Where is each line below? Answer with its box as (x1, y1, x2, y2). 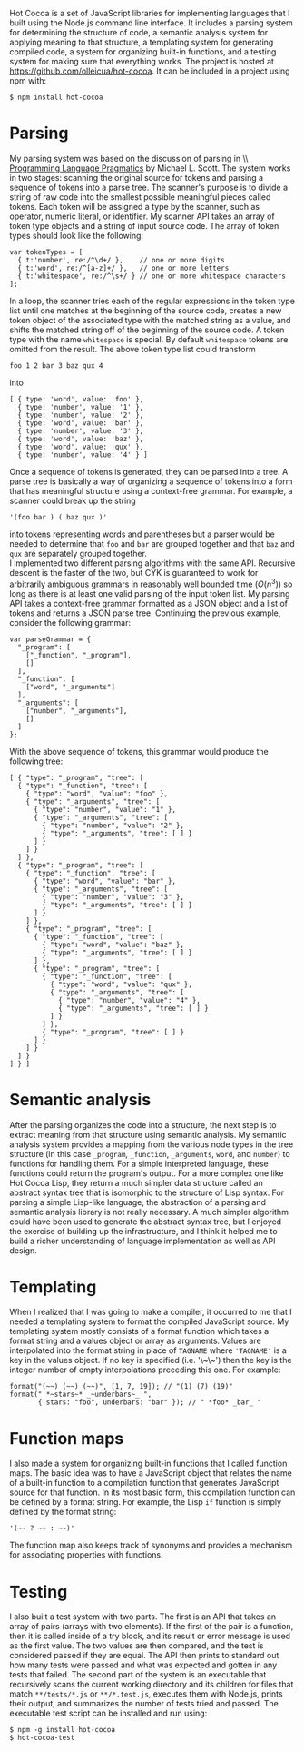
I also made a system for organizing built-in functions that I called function (9, 1458, 288, 1469)
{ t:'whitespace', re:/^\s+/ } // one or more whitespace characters (17, 272, 286, 281)
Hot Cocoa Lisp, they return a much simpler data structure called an (9, 1177, 263, 1188)
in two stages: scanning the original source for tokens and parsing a (9, 172, 264, 183)
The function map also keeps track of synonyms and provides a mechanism (9, 1539, 293, 1551)
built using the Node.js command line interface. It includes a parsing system (9, 17, 293, 28)
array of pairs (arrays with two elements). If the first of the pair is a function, (9, 1621, 294, 1632)
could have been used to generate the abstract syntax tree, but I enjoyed (9, 1216, 282, 1227)
